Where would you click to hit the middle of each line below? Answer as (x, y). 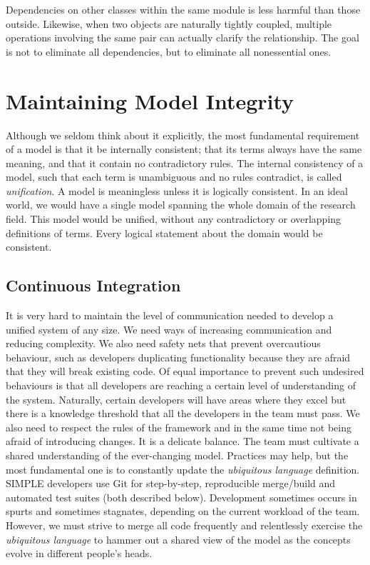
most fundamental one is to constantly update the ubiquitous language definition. (183, 469)
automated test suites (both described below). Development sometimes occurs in (181, 497)
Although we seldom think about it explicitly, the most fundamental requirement (183, 135)
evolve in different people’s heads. (79, 553)
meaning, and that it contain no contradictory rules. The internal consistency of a (185, 162)
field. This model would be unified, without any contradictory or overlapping (174, 219)
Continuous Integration (93, 285)
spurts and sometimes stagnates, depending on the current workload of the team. (183, 511)
